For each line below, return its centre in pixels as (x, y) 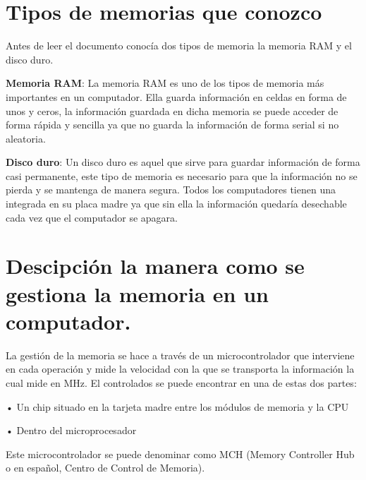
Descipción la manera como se (155, 266)
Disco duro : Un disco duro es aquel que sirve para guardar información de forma (183, 162)
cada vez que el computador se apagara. (92, 217)
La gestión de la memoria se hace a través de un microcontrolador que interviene (180, 355)
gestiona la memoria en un (137, 293)
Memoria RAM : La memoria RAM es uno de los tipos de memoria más (165, 83)
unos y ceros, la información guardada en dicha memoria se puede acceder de (172, 110)
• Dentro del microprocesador (71, 430)
